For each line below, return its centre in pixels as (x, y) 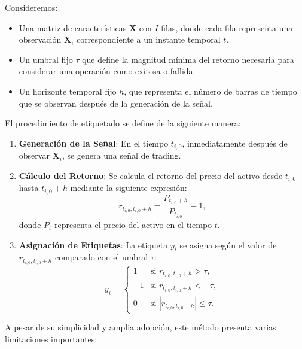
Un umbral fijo (46, 59)
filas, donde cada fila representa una (227, 27)
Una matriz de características (73, 27)
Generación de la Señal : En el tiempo (94, 143)
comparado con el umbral (101, 257)
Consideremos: (31, 7)
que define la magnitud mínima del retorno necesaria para (188, 59)
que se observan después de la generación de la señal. (116, 103)
